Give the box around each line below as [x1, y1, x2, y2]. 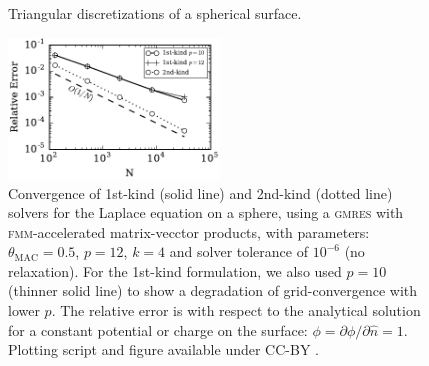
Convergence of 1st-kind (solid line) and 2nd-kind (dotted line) [8, 182, 393, 203]
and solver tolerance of [169, 241, 308, 262]
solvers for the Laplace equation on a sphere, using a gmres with [8, 202, 404, 223]
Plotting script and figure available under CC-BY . [8, 339, 319, 360]
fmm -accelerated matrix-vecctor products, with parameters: [8, 221, 370, 242]
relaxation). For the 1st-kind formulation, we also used [8, 260, 342, 281]
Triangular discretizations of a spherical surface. [8, 3, 302, 23]
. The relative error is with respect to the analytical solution [51, 300, 421, 321]
